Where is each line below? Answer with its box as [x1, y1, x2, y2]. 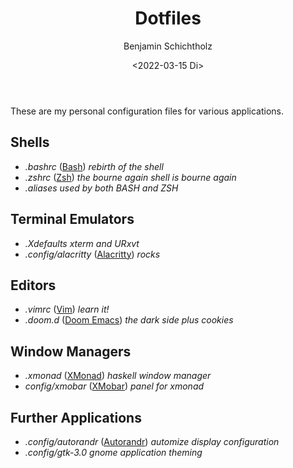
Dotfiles [134, 7, 202, 30]
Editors [10, 277, 57, 294]
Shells [10, 134, 50, 151]
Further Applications [10, 409, 142, 426]
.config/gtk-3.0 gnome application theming [24, 447, 203, 458]
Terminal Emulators [10, 211, 135, 228]
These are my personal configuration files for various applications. [10, 105, 285, 117]
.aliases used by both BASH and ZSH [24, 182, 179, 194]
